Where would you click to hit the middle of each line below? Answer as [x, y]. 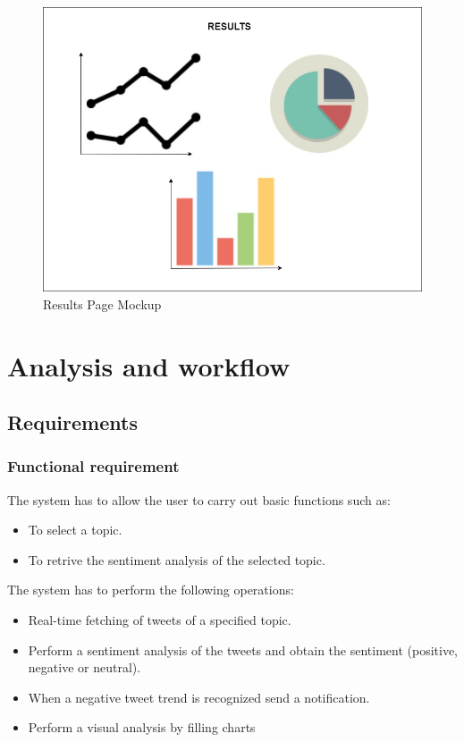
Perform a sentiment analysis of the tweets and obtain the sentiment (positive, [243, 649]
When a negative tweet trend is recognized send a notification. [199, 697]
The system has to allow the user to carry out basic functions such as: [199, 499]
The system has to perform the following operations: [151, 590]
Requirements [72, 422]
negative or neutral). [84, 667]
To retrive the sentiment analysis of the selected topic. [177, 559]
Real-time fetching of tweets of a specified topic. [160, 620]
